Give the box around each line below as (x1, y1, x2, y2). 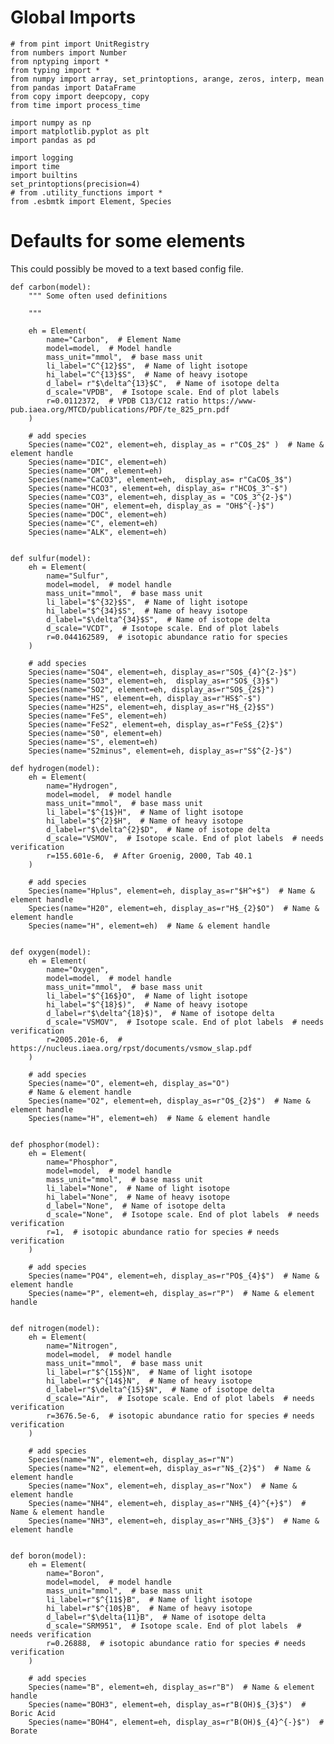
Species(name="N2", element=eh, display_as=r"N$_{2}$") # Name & (28, 1463, 311, 1473)
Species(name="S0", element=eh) (28, 728, 163, 738)
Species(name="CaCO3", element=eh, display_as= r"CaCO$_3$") (28, 474, 293, 485)
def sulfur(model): (10, 553, 92, 563)
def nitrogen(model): (10, 1323, 101, 1333)
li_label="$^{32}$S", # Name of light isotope (46, 597, 248, 607)
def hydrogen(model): (10, 763, 101, 773)
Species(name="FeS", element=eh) (28, 711, 168, 721)
